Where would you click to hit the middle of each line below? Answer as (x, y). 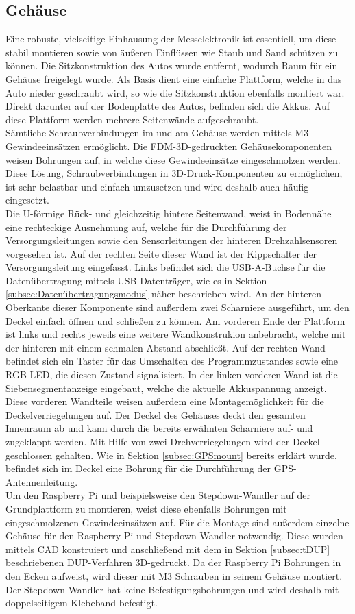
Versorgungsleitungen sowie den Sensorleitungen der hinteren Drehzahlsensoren (172, 240)
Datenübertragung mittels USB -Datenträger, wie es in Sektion (136, 280)
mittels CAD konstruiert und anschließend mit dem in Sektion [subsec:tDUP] (168, 549)
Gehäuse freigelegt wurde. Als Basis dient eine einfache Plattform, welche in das (174, 78)
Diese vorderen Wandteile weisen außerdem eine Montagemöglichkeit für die (165, 401)
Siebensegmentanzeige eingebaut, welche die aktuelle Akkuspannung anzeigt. (166, 388)
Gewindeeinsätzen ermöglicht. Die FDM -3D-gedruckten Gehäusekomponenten (169, 146)
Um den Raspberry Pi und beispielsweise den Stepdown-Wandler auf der (158, 495)
